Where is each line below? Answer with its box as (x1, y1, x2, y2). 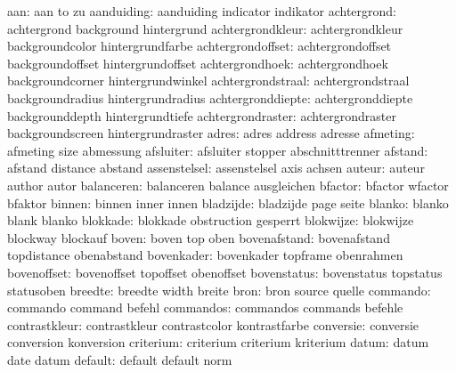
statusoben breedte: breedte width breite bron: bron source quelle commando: (7, 280, 431, 299)
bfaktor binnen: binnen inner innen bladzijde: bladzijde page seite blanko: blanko (7, 193, 449, 212)
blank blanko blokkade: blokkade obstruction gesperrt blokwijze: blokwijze (7, 211, 414, 230)
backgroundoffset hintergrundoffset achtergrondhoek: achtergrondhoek (7, 53, 388, 72)
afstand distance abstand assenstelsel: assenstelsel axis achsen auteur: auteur (7, 158, 425, 177)
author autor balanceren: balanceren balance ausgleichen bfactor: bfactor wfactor (7, 175, 449, 194)
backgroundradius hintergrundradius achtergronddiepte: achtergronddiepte (7, 88, 413, 107)
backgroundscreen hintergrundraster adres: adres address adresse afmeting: (7, 124, 415, 142)
